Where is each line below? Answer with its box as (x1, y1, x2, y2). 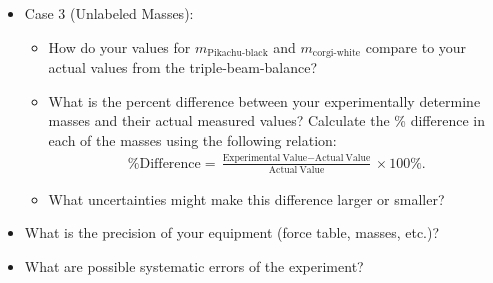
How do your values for (48, 36, 191, 57)
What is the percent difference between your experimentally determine (48, 90, 481, 111)
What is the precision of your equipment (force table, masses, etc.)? (24, 222, 440, 243)
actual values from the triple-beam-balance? (48, 57, 318, 78)
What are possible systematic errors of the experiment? (24, 255, 364, 276)
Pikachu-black (207, 48, 268, 59)
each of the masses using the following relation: (48, 129, 337, 150)
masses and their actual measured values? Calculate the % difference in (48, 110, 485, 131)
